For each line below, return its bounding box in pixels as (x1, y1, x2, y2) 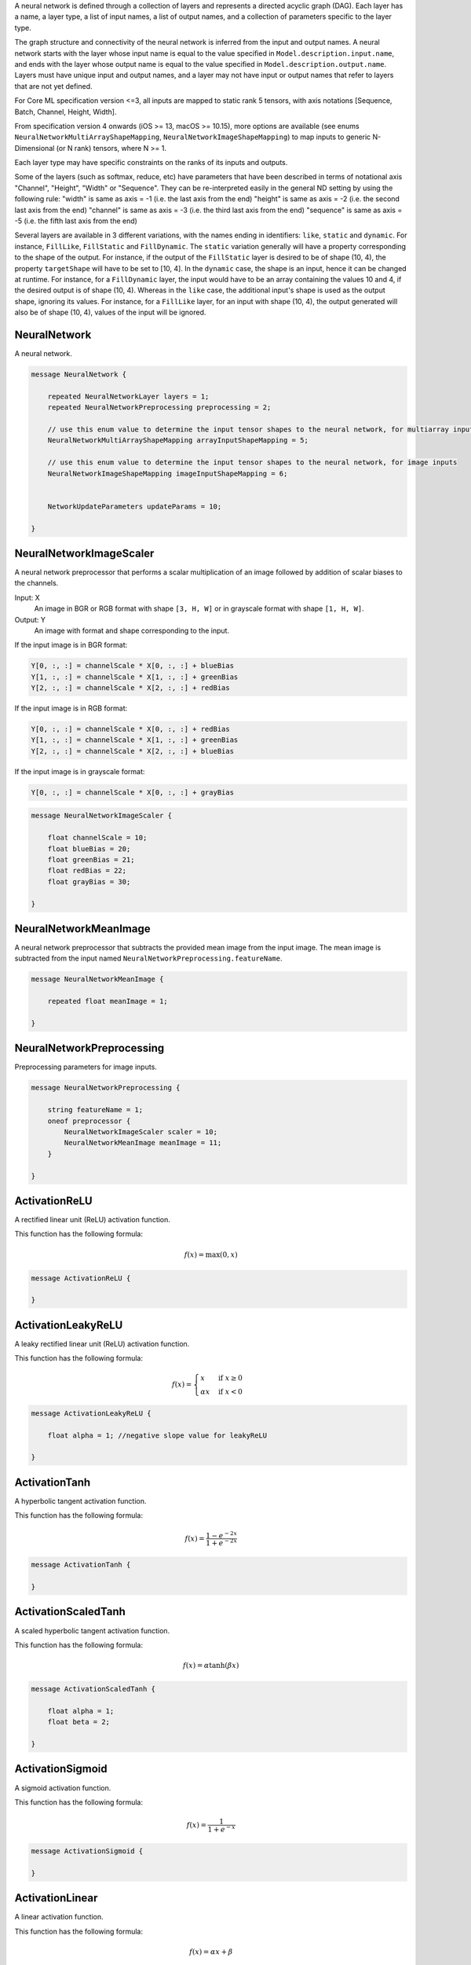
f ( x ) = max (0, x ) (184, 1250, 239, 1259)
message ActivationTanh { (31, 1560, 131, 1570)
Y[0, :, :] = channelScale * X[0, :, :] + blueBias (31, 661, 235, 670)
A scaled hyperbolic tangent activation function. (14, 1625, 170, 1635)
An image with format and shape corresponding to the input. (34, 626, 230, 635)
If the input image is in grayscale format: (14, 766, 145, 776)
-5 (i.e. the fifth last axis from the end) (14, 216, 137, 226)
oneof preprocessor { (47, 1116, 131, 1126)
